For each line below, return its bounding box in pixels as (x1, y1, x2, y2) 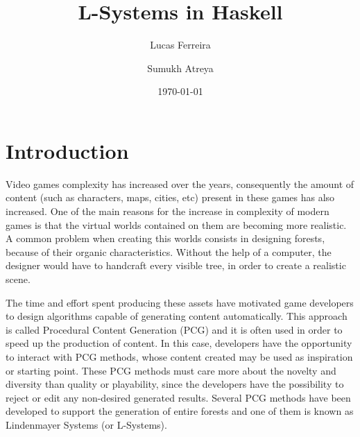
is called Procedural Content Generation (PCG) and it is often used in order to (6, 322, 343, 336)
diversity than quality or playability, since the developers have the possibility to (6, 377, 344, 391)
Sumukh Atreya (147, 60, 214, 75)
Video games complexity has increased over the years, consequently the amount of (6, 176, 354, 191)
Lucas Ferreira (150, 37, 211, 52)
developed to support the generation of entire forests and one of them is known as (6, 404, 354, 418)
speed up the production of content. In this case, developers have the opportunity (6, 336, 352, 350)
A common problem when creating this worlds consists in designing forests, (6, 231, 325, 246)
